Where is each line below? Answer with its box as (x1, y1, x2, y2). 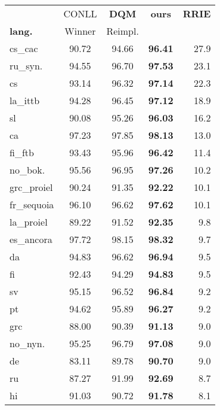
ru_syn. (10, 59, 43, 72)
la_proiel (10, 215, 48, 229)
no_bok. (10, 163, 45, 177)
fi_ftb (10, 145, 34, 159)
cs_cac (10, 41, 38, 55)
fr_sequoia (10, 198, 54, 211)
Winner (64, 24, 96, 38)
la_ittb (10, 93, 40, 107)
